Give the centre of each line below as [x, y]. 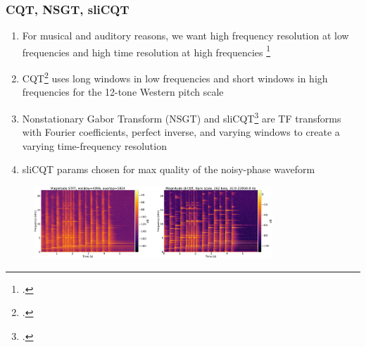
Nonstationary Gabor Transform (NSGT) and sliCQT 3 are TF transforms [182, 117]
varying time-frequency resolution [94, 145]
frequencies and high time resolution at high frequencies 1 [146, 51]
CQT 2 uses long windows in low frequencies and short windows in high [175, 77]
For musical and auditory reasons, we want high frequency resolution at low [185, 36]
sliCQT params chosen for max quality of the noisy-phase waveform [169, 169]
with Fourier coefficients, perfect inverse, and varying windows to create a [181, 132]
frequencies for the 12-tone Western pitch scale [123, 92]
